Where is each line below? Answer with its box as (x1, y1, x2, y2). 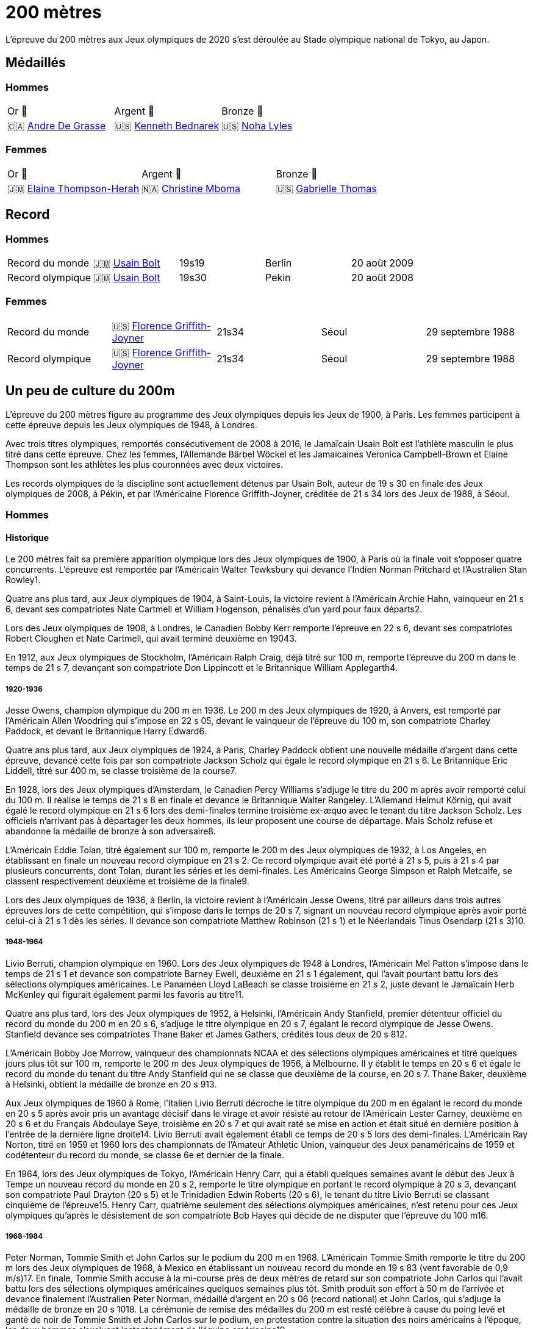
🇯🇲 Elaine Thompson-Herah (7, 182, 140, 195)
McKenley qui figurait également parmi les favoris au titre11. (5, 989, 245, 1000)
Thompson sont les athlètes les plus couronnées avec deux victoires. (5, 459, 283, 470)
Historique (5, 532, 49, 543)
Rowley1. (5, 575, 41, 586)
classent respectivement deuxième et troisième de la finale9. (5, 875, 249, 886)
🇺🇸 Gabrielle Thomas (276, 182, 377, 195)
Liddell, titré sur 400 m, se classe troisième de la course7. (5, 765, 237, 776)
